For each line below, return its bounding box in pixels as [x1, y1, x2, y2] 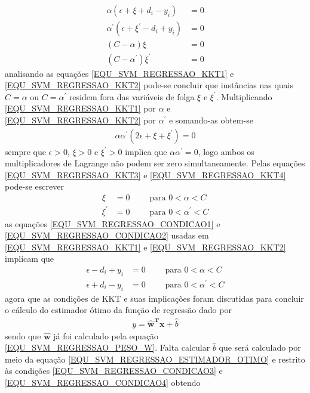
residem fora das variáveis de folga [69, 90, 195, 103]
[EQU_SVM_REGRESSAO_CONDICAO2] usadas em [5, 229, 209, 242]
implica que [125, 145, 167, 157]
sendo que [5, 329, 41, 342]
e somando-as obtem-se [168, 114, 253, 126]
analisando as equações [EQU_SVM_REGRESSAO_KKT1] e [5, 67, 234, 79]
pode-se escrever [5, 180, 64, 193]
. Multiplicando [216, 90, 272, 103]
